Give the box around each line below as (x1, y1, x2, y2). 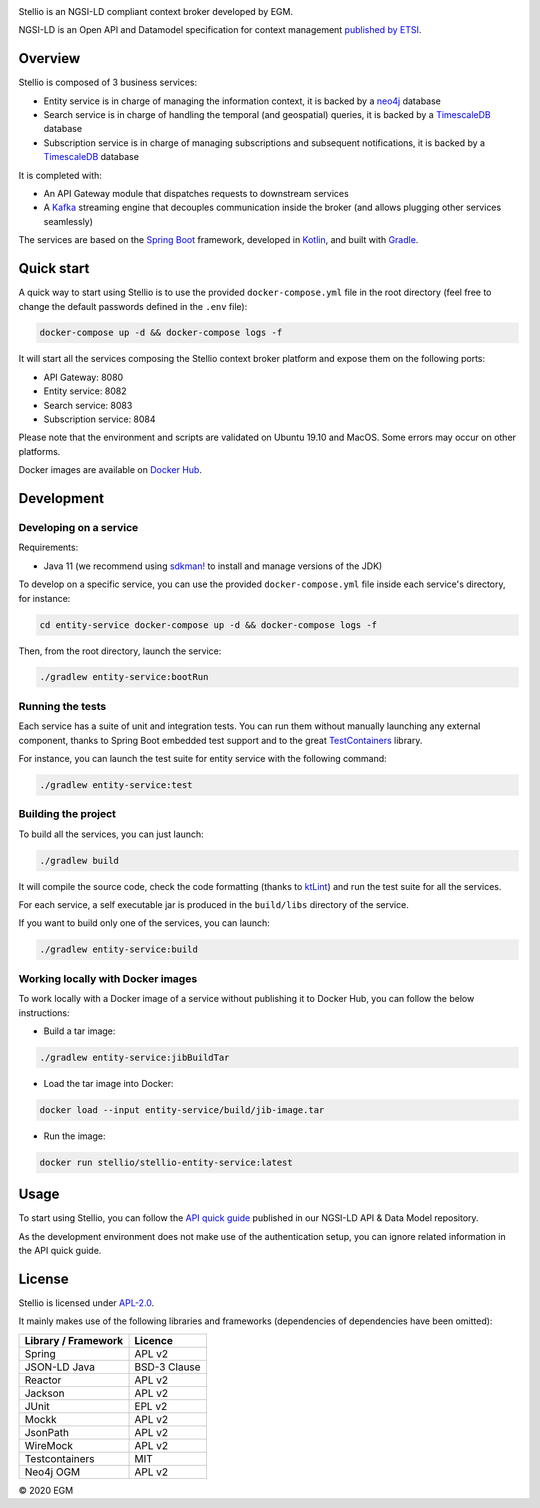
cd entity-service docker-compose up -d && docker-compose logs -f (39, 619, 378, 630)
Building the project (18, 807, 117, 821)
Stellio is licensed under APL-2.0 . (18, 1297, 155, 1309)
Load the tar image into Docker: (43, 1077, 174, 1089)
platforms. (18, 445, 61, 457)
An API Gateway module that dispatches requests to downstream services (43, 188, 349, 200)
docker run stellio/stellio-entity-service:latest (39, 1156, 294, 1168)
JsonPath (24, 1425, 70, 1439)
